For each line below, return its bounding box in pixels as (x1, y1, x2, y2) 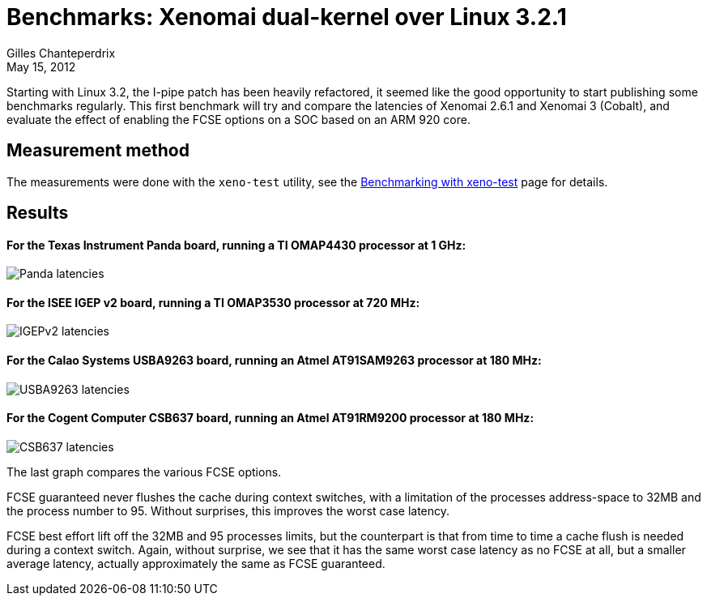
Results (6, 203, 69, 224)
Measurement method (6, 140, 190, 161)
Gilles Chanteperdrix (6, 45, 116, 60)
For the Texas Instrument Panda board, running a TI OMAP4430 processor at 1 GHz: (6, 237, 466, 252)
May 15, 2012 (6, 59, 76, 74)
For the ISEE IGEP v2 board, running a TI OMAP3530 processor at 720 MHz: (6, 295, 420, 310)
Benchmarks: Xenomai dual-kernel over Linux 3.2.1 (6, 3, 567, 31)
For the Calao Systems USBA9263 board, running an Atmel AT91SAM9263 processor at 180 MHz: (6, 353, 542, 368)
